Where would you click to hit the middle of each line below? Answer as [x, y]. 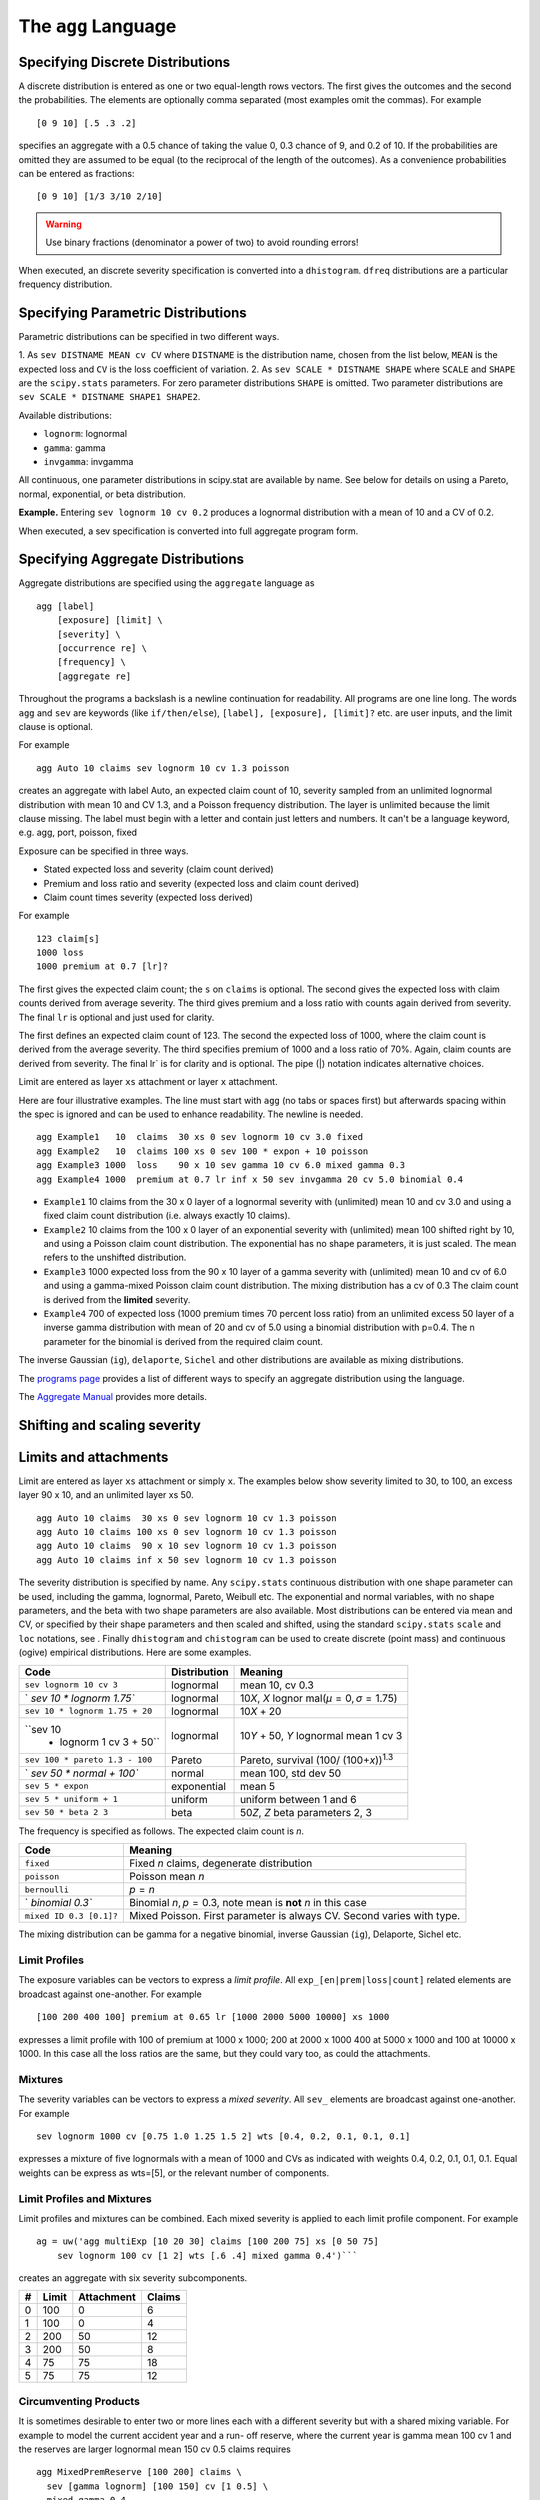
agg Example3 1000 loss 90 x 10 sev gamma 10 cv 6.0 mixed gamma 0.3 [221, 1165]
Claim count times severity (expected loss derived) [148, 897]
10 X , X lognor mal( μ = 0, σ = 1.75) [319, 1698]
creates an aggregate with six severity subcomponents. [133, 2278]
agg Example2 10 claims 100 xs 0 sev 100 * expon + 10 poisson [202, 1151]
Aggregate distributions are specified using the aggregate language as [166, 583]
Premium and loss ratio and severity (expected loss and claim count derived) [201, 883]
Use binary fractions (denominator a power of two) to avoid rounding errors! [202, 242]
